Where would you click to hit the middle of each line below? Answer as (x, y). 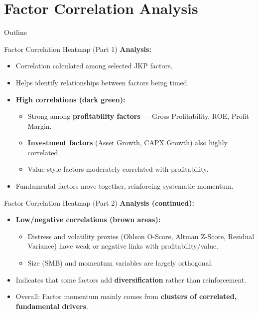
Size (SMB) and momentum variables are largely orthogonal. (120, 263)
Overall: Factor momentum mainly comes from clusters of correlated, (126, 296)
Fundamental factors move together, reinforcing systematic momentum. (125, 186)
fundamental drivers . (52, 306)
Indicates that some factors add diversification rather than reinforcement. (131, 279)
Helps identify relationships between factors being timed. (102, 82)
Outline (15, 32)
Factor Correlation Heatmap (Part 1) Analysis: (78, 49)
